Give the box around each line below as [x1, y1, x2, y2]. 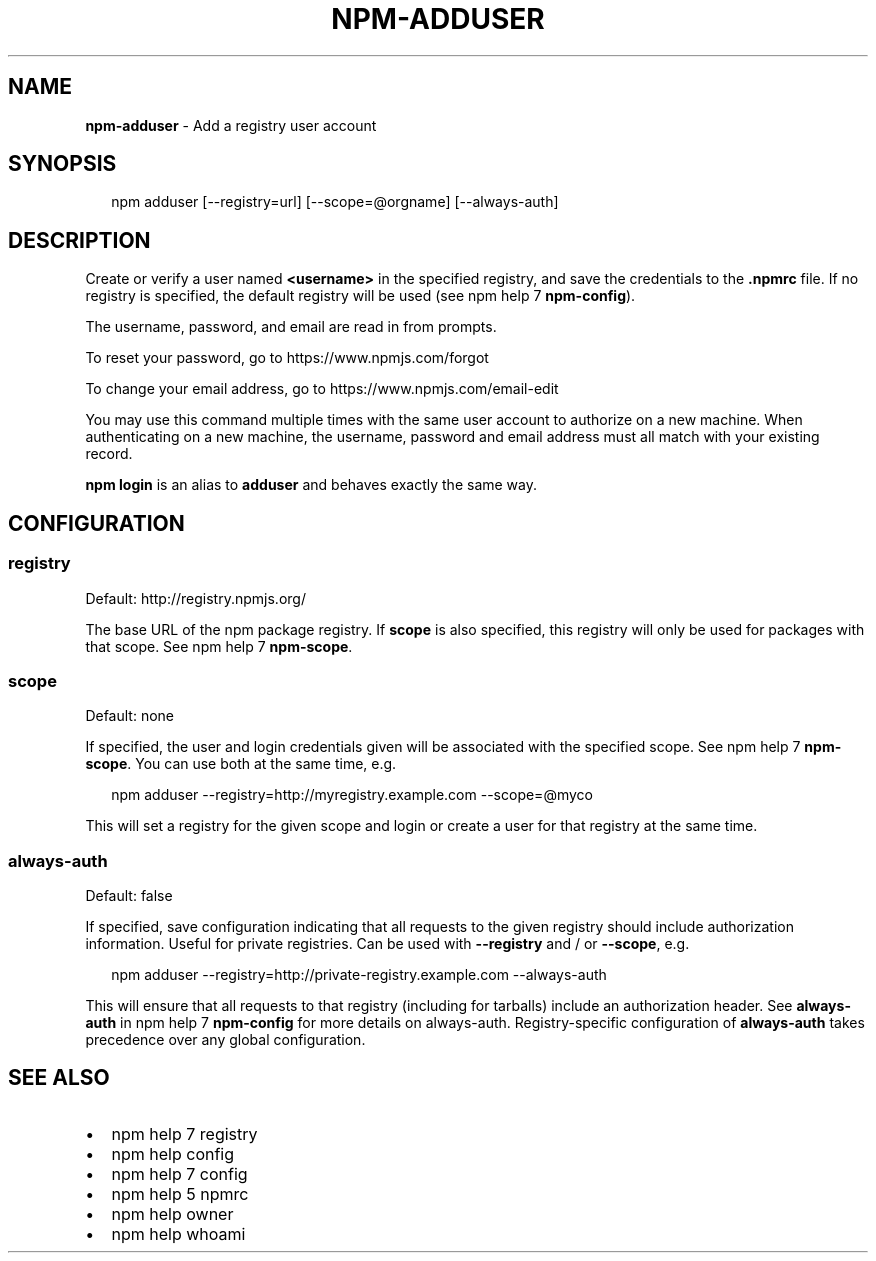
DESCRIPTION [8, 227, 151, 253]
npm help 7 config [111, 1163, 248, 1184]
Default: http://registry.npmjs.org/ [85, 589, 306, 607]
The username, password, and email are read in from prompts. [85, 318, 497, 336]
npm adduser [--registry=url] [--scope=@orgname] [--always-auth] [111, 193, 559, 211]
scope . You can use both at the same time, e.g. [85, 755, 397, 773]
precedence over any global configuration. [85, 1031, 366, 1048]
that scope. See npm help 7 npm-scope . [85, 637, 353, 655]
